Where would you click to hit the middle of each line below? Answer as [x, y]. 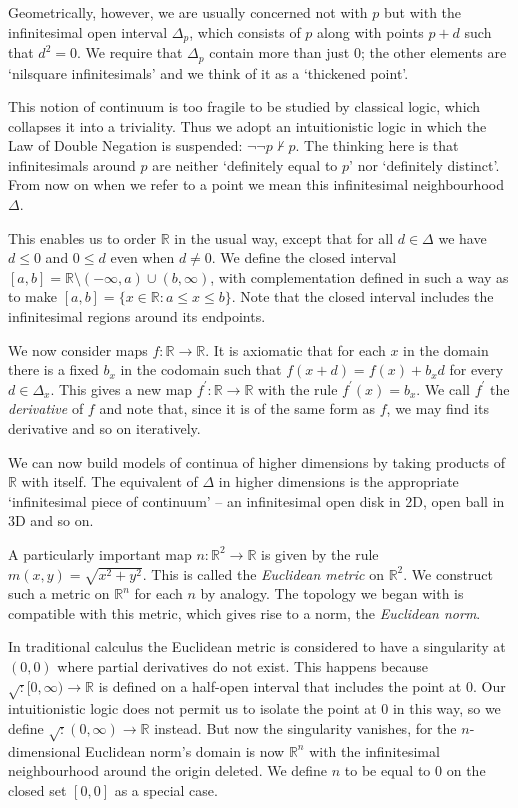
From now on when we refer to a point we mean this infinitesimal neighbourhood [256, 184]
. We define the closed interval [304, 257]
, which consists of [245, 31]
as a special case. [166, 789]
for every [476, 369]
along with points [370, 31]
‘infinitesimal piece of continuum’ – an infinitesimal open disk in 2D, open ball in [256, 500]
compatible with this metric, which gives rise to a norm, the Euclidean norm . [244, 612]
